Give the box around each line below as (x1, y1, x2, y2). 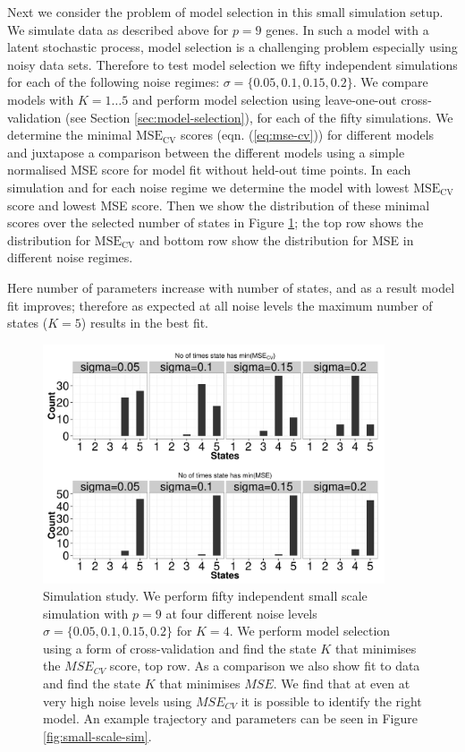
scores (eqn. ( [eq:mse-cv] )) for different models (180, 125, 435, 144)
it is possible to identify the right (241, 691, 422, 710)
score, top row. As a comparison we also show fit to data (109, 656, 420, 675)
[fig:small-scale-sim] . (43, 726, 152, 745)
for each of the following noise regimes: (7, 73, 220, 91)
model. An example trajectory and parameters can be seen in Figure (43, 709, 418, 728)
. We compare (352, 73, 428, 91)
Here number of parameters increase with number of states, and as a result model (7, 278, 455, 296)
